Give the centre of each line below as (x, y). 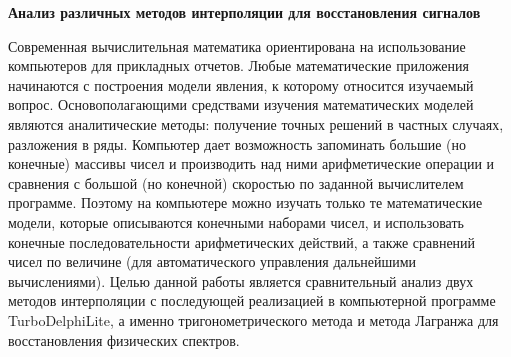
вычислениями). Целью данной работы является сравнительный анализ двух (241, 280)
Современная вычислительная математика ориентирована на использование (237, 45)
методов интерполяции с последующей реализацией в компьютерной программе (252, 300)
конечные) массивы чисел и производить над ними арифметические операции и (251, 163)
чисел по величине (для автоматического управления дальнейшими (212, 261)
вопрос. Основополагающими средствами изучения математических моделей (241, 104)
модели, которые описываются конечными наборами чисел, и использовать (236, 221)
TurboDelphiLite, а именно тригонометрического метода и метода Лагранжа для (253, 319)
